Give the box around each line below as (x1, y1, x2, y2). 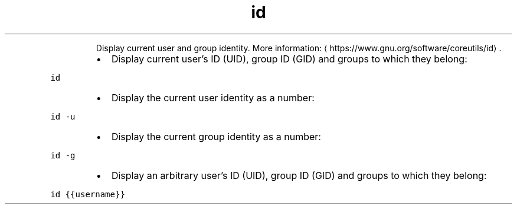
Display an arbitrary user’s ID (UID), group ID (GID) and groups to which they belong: (111, 169, 487, 181)
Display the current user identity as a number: (111, 91, 315, 104)
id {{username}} (50, 189, 125, 199)
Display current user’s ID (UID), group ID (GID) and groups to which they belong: (111, 52, 467, 65)
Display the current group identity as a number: (111, 130, 321, 142)
